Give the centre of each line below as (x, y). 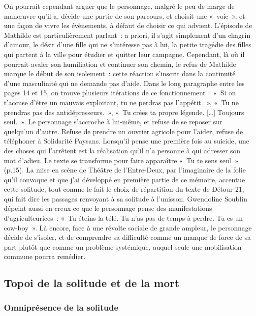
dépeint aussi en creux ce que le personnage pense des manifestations (108, 208)
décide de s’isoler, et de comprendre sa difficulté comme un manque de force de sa (128, 237)
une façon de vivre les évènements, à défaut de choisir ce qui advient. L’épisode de (128, 25)
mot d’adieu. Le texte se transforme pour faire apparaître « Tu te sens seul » (121, 160)
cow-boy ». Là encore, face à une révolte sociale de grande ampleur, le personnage (128, 227)
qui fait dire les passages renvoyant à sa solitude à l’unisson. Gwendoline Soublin (126, 198)
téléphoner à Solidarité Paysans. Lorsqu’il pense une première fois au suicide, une (127, 141)
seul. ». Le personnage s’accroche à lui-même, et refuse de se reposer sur (113, 122)
